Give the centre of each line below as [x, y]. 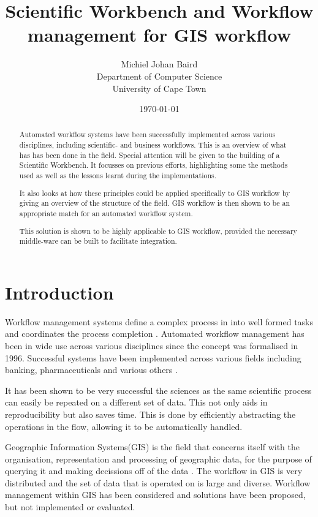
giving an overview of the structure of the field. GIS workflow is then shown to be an [155, 203]
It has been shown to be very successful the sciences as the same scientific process [158, 390]
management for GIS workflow [159, 35]
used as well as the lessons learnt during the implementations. [118, 175]
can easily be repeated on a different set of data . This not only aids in [136, 402]
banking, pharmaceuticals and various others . [91, 370]
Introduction [59, 292]
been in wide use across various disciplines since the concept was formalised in [152, 345]
